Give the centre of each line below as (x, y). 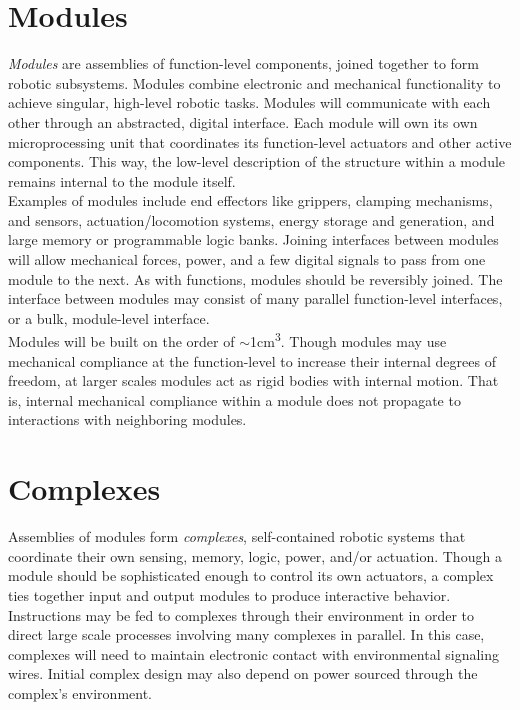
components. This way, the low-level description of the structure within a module (257, 161)
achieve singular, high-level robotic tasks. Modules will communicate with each (249, 102)
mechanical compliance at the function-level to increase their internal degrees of (252, 360)
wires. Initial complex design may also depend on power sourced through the (243, 673)
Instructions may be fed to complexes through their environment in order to (241, 614)
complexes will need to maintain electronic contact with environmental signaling (253, 653)
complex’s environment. (80, 692)
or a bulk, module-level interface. (109, 317)
